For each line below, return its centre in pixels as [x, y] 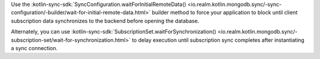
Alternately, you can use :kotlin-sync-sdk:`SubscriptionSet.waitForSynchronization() [113, 32]
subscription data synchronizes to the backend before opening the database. [105, 21]
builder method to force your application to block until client [225, 12]
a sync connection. [34, 48]
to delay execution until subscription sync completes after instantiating [218, 40]
